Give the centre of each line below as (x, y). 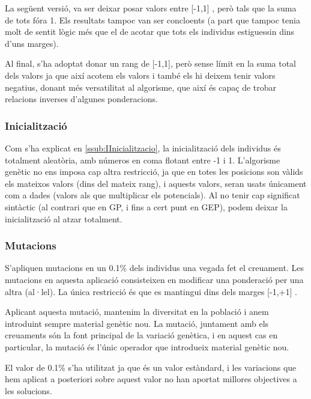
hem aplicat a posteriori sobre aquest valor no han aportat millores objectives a (151, 379)
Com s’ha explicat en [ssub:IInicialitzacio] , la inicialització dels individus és (143, 148)
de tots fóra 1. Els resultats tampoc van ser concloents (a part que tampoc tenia (152, 20)
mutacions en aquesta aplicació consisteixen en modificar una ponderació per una (154, 279)
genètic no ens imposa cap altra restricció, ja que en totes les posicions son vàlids (154, 172)
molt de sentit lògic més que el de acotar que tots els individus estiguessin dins (150, 32)
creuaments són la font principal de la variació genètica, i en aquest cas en (141, 335)
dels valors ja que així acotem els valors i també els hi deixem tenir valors (140, 75)
